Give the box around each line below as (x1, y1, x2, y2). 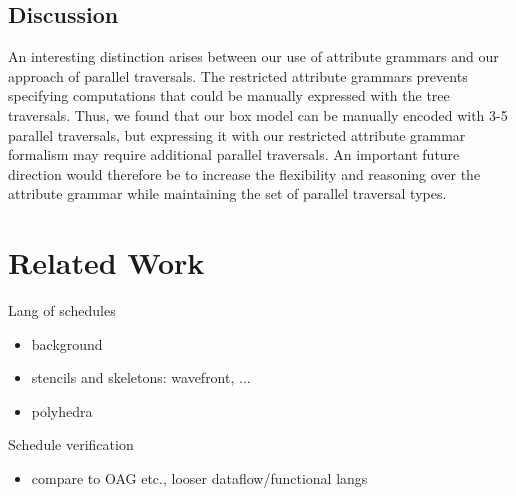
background (31, 333, 103, 354)
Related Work (8, 242, 205, 283)
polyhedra (31, 400, 93, 421)
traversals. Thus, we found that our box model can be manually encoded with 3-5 (8, 104, 508, 125)
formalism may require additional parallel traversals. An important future (8, 144, 460, 165)
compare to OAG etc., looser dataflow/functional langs (31, 468, 368, 489)
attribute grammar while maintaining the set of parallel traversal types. (8, 183, 447, 204)
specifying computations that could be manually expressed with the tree (8, 85, 450, 106)
